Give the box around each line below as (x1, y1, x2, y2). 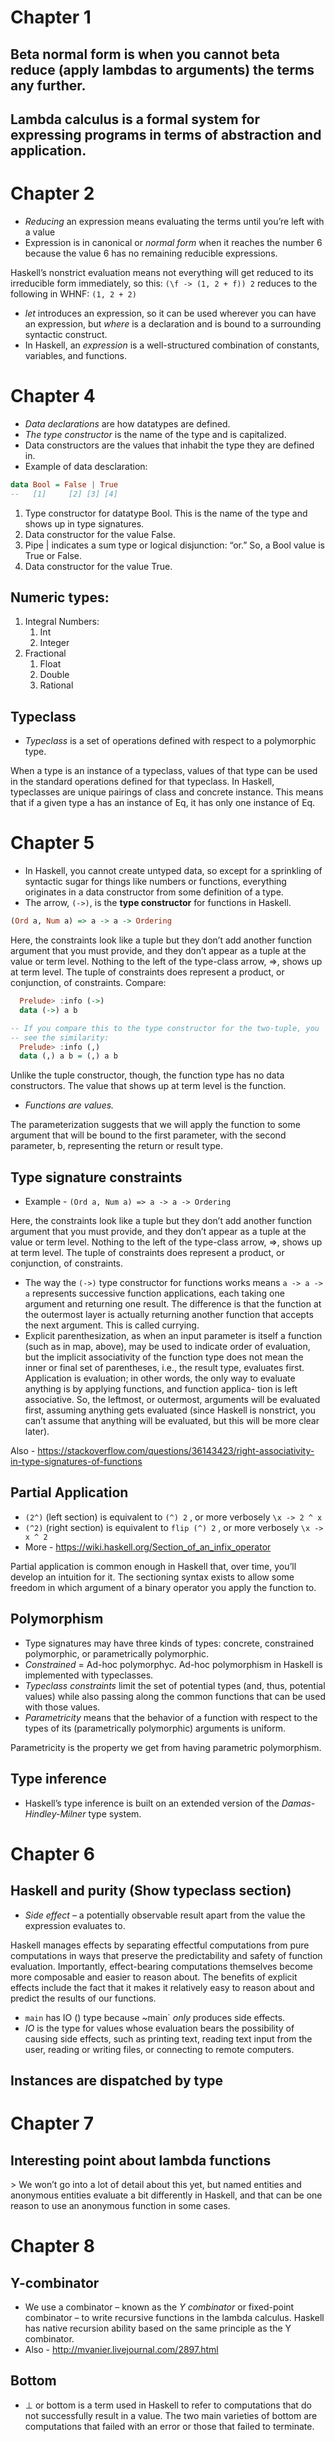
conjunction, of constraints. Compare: (10, 977, 167, 989)
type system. (88, 1807, 142, 1820)
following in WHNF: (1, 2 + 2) (10, 287, 137, 300)
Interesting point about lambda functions (10, 2152, 272, 2169)
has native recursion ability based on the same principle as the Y (24, 2322, 292, 2334)
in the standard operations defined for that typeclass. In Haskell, (10, 776, 275, 788)
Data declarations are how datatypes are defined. (24, 417, 231, 430)
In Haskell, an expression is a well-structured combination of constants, (24, 339, 320, 351)
